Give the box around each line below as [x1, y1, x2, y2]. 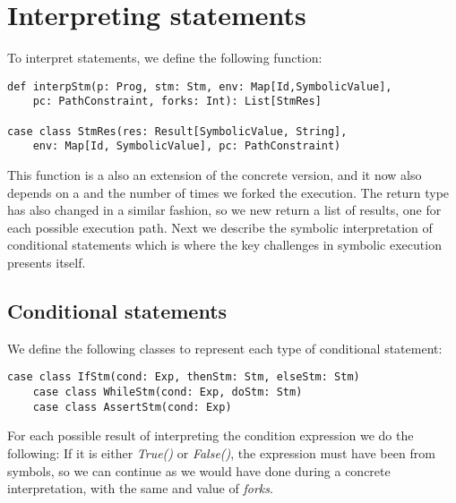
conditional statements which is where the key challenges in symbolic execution [7, 235, 442, 254]
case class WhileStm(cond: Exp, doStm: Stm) [32, 386, 303, 399]
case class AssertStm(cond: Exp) [32, 400, 232, 413]
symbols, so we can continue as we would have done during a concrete [7, 461, 391, 480]
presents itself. [7, 252, 86, 271]
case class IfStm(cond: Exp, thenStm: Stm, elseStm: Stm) [7, 371, 360, 384]
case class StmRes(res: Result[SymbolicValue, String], [7, 124, 348, 138]
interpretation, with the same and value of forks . [7, 479, 273, 498]
